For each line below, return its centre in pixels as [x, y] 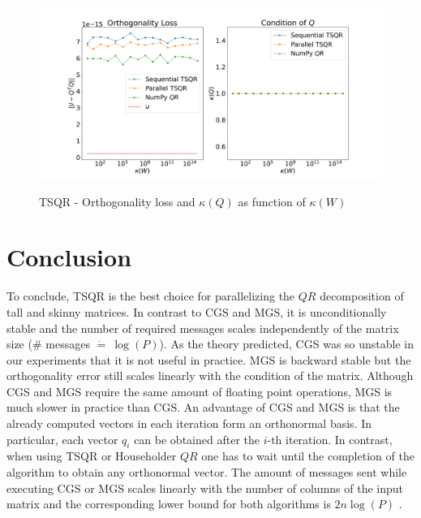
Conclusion [69, 257]
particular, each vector [62, 439]
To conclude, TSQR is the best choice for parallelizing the [151, 296]
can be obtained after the [197, 439]
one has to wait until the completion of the [308, 456]
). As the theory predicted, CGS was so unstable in [286, 344]
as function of [272, 201]
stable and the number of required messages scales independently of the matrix [203, 328]
